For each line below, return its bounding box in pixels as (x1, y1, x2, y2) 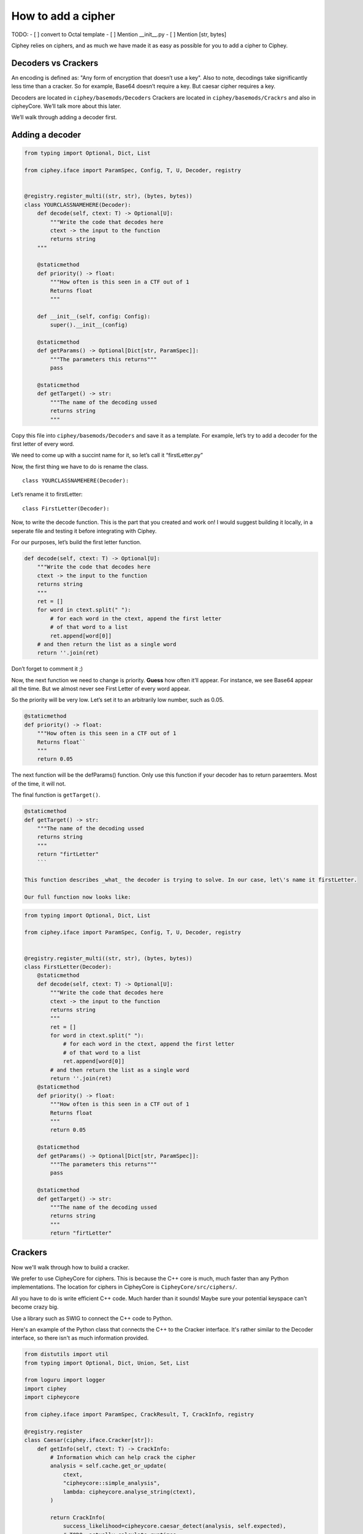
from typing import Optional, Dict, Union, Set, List (24, 1359, 189, 1366)
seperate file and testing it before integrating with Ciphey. (11, 527, 157, 534)
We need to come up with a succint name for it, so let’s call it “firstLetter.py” (11, 452, 204, 459)
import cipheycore (24, 1393, 80, 1401)
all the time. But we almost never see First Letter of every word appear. (11, 685, 191, 693)
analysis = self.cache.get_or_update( (50, 1462, 167, 1470)
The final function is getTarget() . (11, 792, 101, 799)
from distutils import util (24, 1351, 109, 1358)
